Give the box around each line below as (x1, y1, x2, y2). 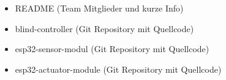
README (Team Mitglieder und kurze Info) (15, 2, 184, 14)
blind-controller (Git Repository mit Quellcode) (15, 22, 194, 35)
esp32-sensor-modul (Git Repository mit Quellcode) (15, 42, 209, 55)
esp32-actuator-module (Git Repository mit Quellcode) (15, 62, 222, 75)
